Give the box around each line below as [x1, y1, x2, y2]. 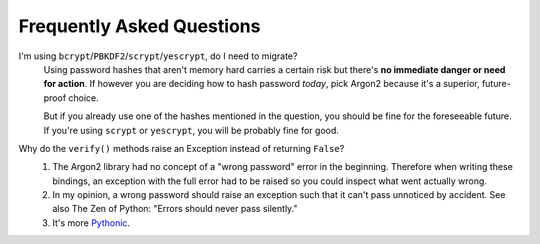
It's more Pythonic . [52, 216, 130, 229]
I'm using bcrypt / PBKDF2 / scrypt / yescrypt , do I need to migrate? [18, 50, 298, 62]
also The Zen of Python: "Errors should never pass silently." [52, 203, 298, 215]
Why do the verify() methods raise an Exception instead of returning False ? [18, 142, 345, 154]
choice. [68, 91, 99, 104]
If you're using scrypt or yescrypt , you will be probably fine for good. [43, 124, 340, 136]
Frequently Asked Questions [18, 15, 261, 37]
